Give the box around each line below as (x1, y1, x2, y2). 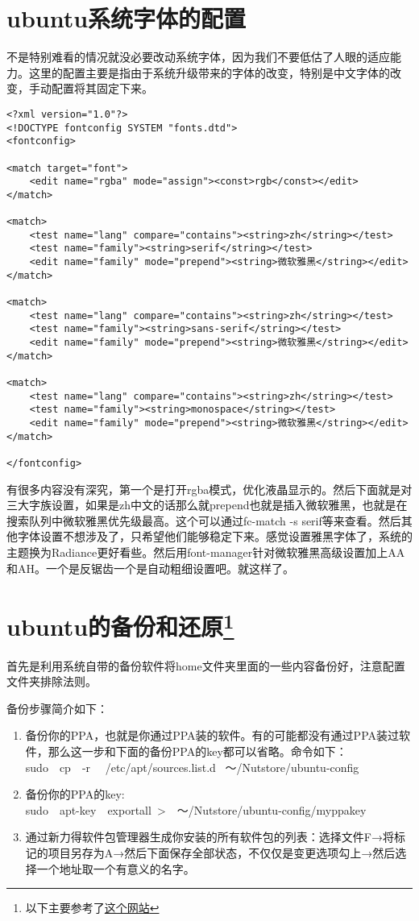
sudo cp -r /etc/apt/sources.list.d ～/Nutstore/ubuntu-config (25, 758, 359, 775)
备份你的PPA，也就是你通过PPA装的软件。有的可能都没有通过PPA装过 (25, 727, 400, 744)
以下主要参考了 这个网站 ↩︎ (25, 899, 160, 916)
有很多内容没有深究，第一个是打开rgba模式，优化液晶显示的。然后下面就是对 (6, 480, 413, 497)
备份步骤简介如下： (6, 699, 108, 716)
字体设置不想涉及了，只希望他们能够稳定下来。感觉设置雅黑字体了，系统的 (17, 528, 413, 545)
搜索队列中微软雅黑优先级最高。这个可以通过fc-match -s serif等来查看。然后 (6, 512, 401, 529)
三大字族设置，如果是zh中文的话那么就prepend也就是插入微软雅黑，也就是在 (6, 496, 408, 513)
